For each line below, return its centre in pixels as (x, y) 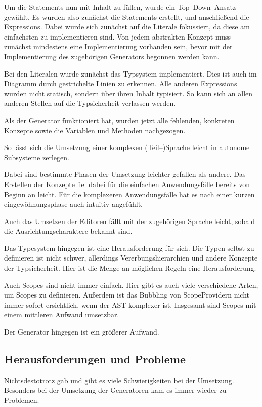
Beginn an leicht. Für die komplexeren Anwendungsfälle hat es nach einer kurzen (129, 194)
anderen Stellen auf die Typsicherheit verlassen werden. (90, 103)
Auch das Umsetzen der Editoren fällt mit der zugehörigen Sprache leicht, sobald (130, 221)
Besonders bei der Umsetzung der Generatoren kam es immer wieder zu (115, 390)
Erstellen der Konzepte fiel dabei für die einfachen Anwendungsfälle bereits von (127, 184)
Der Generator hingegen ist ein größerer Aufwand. (82, 332)
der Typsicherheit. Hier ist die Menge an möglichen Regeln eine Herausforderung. (130, 268)
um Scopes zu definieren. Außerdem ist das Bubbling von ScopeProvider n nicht (127, 295)
